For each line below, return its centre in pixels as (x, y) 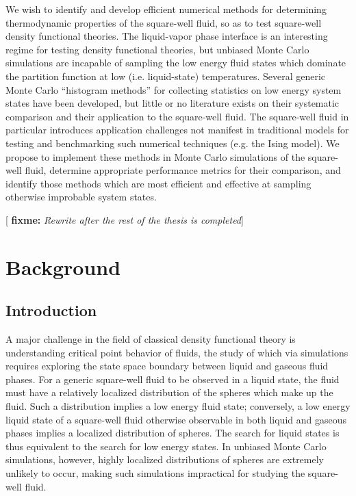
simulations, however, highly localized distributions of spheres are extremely (165, 459)
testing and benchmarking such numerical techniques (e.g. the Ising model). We (173, 143)
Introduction (51, 310)
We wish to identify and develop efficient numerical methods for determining (166, 9)
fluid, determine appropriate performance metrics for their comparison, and (183, 170)
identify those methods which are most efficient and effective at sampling (158, 183)
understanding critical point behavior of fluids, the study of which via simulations (177, 352)
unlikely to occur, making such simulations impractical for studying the (155, 473)
